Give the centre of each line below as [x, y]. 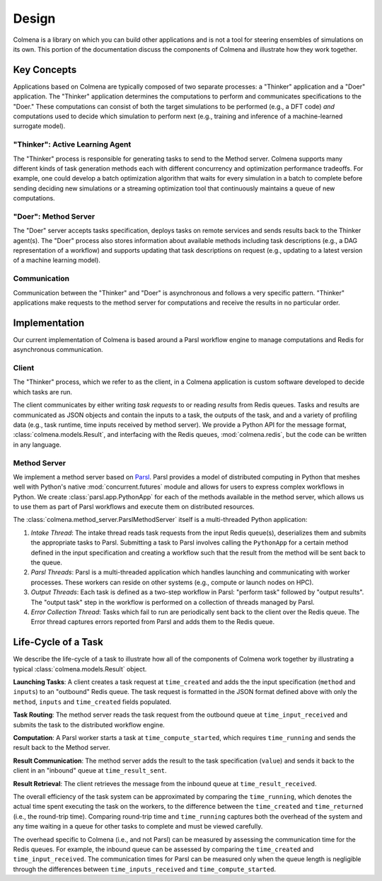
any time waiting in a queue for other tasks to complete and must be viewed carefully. [138, 826]
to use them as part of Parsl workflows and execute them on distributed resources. [134, 507]
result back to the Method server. [62, 748]
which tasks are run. [43, 392]
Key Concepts [45, 70]
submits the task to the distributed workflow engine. [89, 724]
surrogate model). [39, 126]
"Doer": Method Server [54, 216]
